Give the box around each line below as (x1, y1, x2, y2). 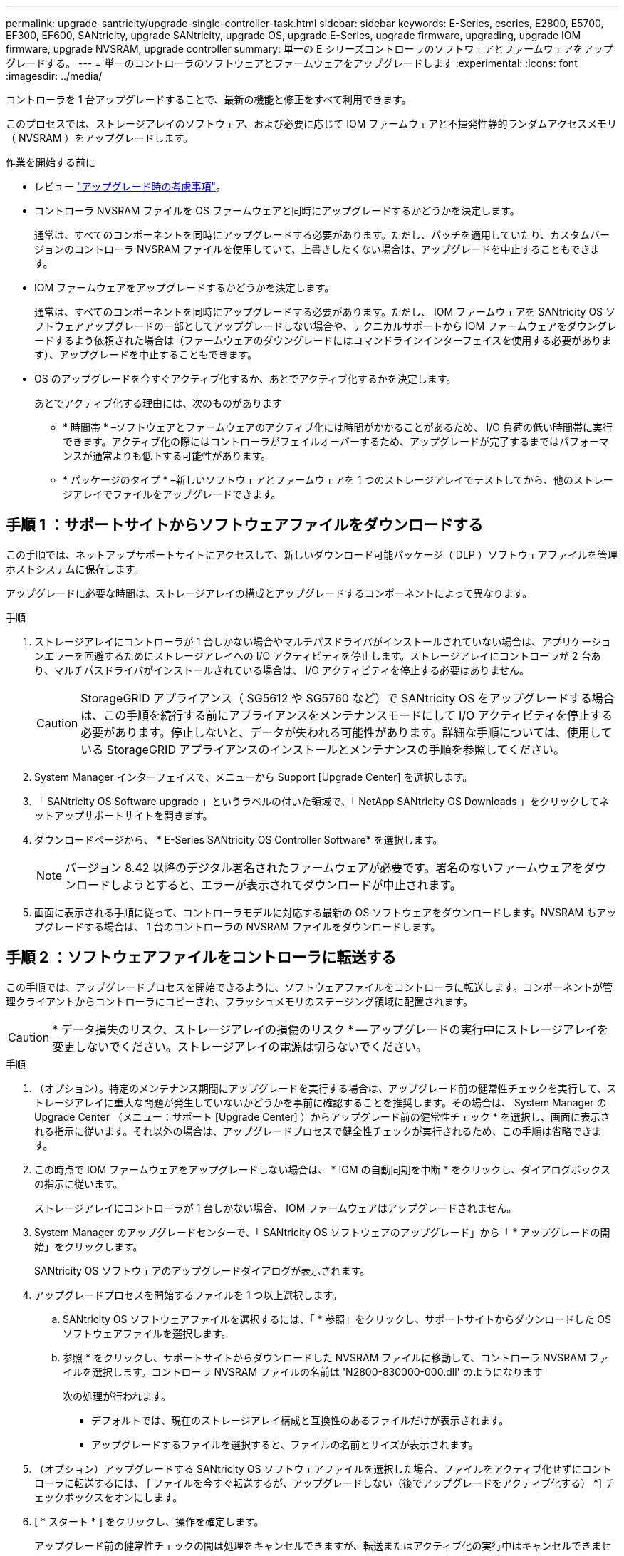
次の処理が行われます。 (63, 1389, 171, 1402)
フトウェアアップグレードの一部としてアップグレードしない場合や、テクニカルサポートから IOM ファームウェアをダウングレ (34, 320, 617, 332)
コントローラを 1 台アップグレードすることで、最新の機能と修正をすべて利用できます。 (6, 93, 412, 105)
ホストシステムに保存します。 (6, 562, 145, 575)
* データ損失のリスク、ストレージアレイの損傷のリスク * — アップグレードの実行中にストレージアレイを (52, 1022, 609, 1037)
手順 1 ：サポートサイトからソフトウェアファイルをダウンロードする (6, 516, 483, 534)
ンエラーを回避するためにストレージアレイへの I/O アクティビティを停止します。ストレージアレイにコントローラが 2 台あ (34, 649, 601, 662)
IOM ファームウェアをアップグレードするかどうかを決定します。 (34, 281, 335, 294)
